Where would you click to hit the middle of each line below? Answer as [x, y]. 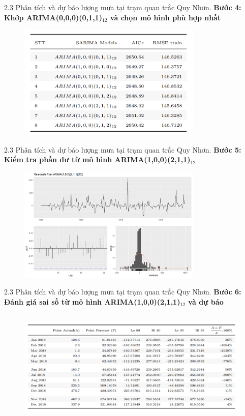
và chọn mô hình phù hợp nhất [165, 17]
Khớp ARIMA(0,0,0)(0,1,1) [53, 17]
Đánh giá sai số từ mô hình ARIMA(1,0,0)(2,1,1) [92, 301]
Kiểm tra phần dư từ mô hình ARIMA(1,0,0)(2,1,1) [97, 159]
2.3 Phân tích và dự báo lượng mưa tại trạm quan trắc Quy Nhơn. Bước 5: [123, 149]
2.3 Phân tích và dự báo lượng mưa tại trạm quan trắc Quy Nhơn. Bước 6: [123, 292]
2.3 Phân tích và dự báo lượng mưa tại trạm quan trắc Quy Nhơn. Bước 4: [123, 7]
